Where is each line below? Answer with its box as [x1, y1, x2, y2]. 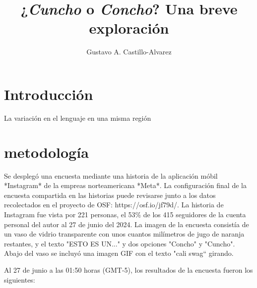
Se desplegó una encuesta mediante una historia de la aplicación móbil [4, 170, 218, 181]
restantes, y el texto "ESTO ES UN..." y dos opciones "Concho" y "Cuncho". [4, 238, 235, 248]
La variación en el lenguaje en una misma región [4, 112, 151, 123]
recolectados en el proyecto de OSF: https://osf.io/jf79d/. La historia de [4, 199, 224, 210]
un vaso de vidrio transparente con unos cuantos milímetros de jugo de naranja [4, 229, 245, 239]
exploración [89, 18, 169, 38]
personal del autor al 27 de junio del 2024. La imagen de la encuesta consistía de [4, 219, 249, 229]
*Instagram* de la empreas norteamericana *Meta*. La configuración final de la [4, 180, 247, 191]
